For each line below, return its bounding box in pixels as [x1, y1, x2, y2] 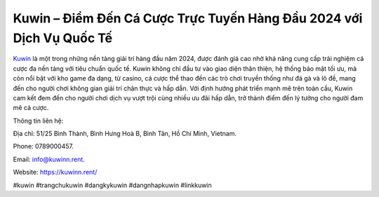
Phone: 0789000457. [13, 142, 74, 151]
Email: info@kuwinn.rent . [13, 155, 86, 163]
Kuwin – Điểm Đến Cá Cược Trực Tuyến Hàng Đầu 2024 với [13, 11, 363, 26]
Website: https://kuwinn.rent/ [13, 168, 98, 177]
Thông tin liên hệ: [13, 116, 64, 125]
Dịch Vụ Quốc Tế [13, 30, 112, 46]
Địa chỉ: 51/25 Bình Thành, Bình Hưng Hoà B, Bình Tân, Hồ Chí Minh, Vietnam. [13, 130, 237, 138]
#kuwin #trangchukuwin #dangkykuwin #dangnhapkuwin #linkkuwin [13, 181, 212, 189]
